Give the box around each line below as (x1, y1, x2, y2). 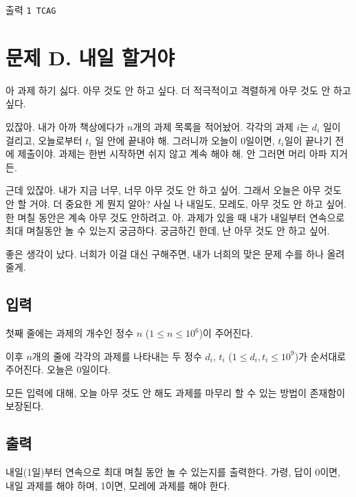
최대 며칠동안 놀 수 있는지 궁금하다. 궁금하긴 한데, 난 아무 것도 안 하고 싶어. (5, 223, 330, 238)
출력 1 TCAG (5, 3, 56, 16)
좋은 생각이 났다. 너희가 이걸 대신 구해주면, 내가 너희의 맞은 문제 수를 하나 (5, 246, 324, 261)
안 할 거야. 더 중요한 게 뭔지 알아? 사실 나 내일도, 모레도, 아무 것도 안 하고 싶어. (5, 196, 347, 210)
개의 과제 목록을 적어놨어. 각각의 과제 (133, 119, 293, 133)
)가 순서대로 (294, 349, 346, 363)
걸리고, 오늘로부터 (5, 133, 82, 147)
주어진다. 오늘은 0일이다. (5, 362, 111, 377)
